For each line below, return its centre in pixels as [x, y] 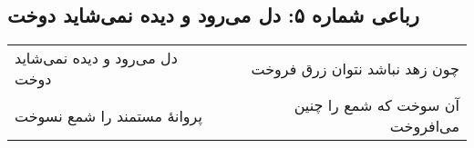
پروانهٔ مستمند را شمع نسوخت [108, 115]
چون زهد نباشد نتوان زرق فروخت [355, 68]
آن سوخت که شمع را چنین [376, 105]
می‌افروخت [424, 126]
